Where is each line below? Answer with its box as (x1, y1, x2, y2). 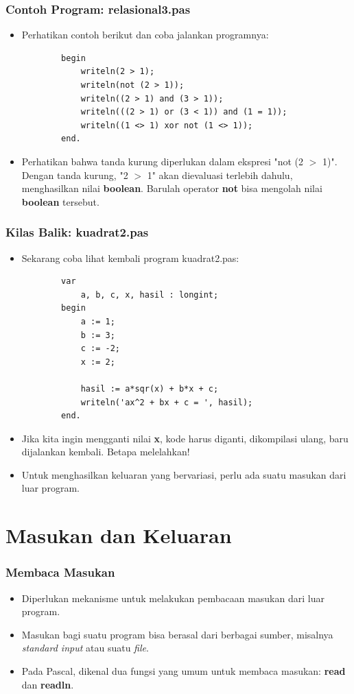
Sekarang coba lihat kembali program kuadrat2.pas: (21, 250, 239, 265)
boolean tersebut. (21, 194, 99, 208)
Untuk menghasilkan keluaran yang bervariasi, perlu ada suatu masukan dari (21, 467, 346, 481)
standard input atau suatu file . (21, 641, 149, 655)
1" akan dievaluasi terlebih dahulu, (147, 167, 293, 182)
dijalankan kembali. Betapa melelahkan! (21, 444, 190, 459)
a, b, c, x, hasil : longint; (80, 289, 219, 300)
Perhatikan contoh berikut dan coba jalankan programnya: (21, 27, 269, 42)
